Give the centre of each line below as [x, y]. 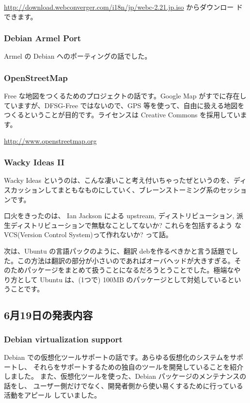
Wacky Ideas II [34, 162]
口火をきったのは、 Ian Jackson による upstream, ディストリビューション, [119, 216]
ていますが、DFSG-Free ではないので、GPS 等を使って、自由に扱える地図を [124, 105]
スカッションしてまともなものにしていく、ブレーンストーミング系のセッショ [125, 190]
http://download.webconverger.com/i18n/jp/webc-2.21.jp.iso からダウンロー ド [123, 7]
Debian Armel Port [43, 38]
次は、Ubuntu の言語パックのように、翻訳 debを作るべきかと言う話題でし [121, 250]
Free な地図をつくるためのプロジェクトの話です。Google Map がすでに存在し [125, 96]
